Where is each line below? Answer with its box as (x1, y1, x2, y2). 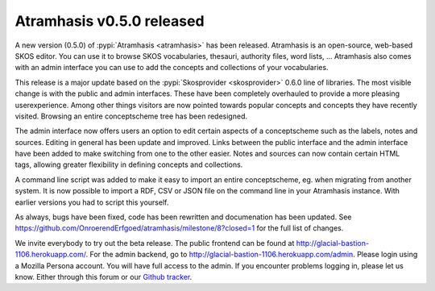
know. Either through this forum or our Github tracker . (14, 272, 193, 281)
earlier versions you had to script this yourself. (14, 197, 169, 207)
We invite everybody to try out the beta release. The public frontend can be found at (14, 238, 295, 247)
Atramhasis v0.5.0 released (14, 12, 205, 30)
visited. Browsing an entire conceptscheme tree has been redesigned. (14, 111, 247, 121)
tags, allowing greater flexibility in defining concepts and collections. (14, 160, 243, 169)
